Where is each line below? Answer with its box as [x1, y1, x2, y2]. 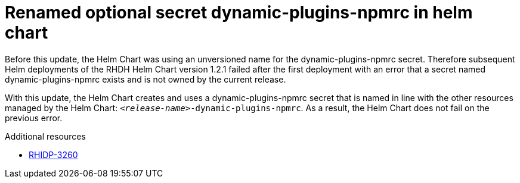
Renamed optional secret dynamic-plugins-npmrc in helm [5, 2, 473, 23]
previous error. [5, 112, 63, 123]
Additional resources [5, 131, 86, 141]
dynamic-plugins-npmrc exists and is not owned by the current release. [5, 74, 286, 84]
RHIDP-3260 [29, 149, 78, 160]
